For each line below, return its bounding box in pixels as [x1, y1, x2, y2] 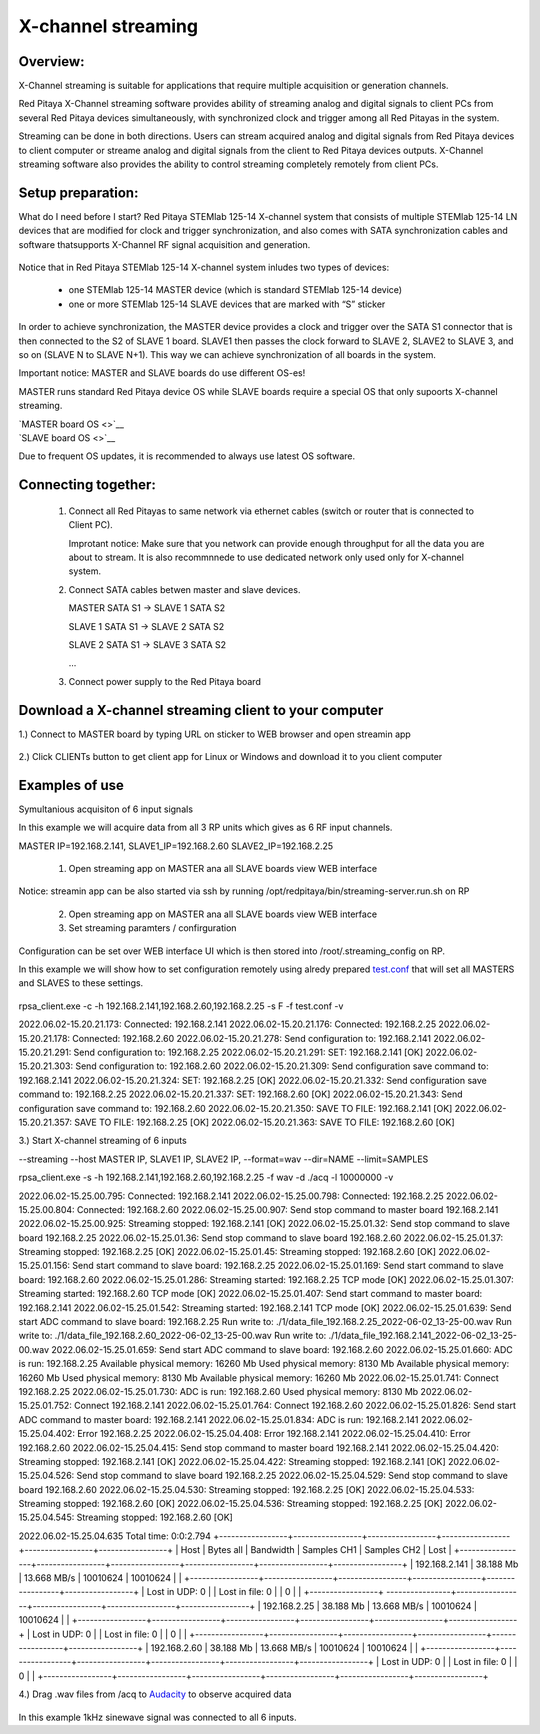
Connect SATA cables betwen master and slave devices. [68, 583, 301, 595]
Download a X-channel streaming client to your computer [18, 701, 384, 719]
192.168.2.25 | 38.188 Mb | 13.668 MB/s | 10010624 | [262, 1600, 477, 1612]
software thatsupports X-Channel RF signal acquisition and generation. [18, 238, 311, 250]
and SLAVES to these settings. [18, 977, 144, 989]
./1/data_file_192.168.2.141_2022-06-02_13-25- [328, 1330, 517, 1342]
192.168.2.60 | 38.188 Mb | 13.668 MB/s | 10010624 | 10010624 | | [150, 1642, 419, 1654]
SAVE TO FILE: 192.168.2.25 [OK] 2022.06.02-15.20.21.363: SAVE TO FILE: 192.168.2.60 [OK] [73, 1116, 455, 1128]
